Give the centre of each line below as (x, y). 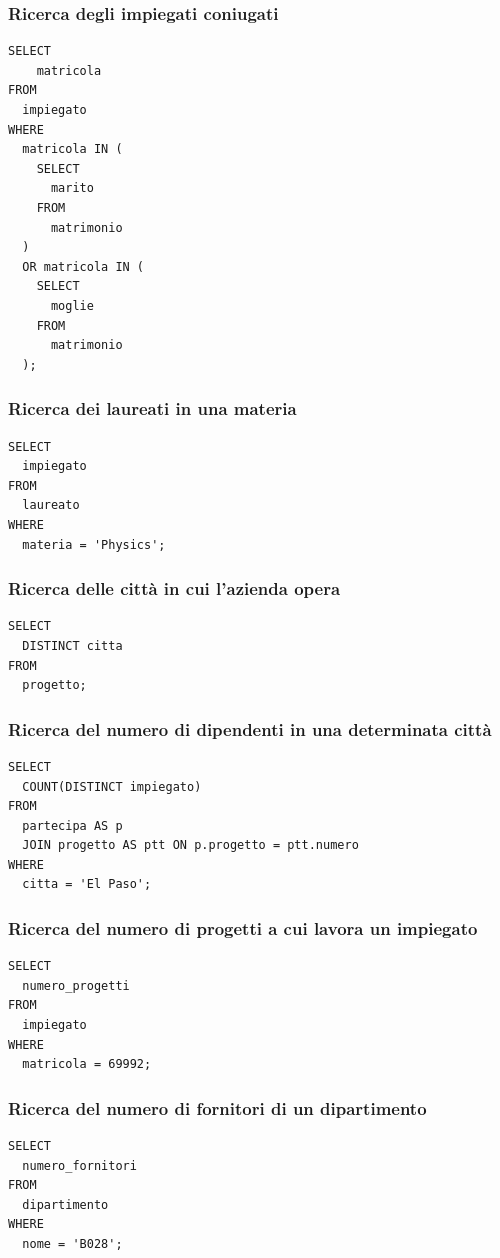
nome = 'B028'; (72, 1244)
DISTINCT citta (72, 645)
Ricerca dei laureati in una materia (152, 408)
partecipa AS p (72, 825)
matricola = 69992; (87, 1064)
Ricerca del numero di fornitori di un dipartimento (217, 1107)
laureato (51, 505)
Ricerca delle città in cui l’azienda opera (174, 588)
